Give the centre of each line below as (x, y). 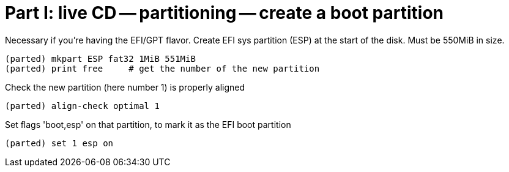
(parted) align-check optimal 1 (82, 106)
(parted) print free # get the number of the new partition (162, 68)
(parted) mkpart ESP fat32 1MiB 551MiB (100, 58)
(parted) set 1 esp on (59, 143)
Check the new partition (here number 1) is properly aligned (125, 87)
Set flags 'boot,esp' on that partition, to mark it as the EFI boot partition (148, 124)
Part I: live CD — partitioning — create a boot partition (225, 13)
